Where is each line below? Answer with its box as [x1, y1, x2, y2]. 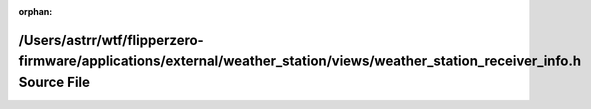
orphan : [18, 6, 53, 17]
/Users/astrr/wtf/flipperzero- [18, 31, 204, 49]
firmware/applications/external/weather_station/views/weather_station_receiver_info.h [18, 53, 582, 70]
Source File [18, 74, 90, 90]
